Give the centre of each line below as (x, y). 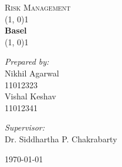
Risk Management (38, 7)
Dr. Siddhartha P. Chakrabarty (61, 138)
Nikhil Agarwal (32, 73)
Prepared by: (27, 61)
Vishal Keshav (30, 96)
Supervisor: (25, 127)
